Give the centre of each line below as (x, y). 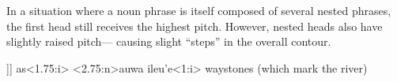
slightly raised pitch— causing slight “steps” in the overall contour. (169, 41)
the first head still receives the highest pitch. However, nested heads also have (195, 26)
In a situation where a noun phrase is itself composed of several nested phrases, (199, 10)
